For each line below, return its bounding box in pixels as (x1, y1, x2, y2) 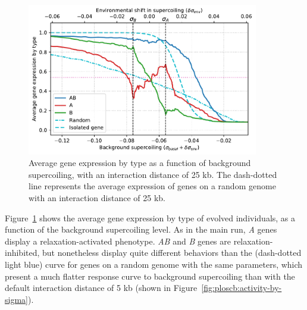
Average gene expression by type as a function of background (29, 156, 251, 169)
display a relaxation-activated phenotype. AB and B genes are (5, 234, 231, 247)
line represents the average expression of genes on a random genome (29, 180, 276, 192)
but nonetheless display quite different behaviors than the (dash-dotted (42, 246, 302, 259)
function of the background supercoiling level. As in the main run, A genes (5, 223, 277, 236)
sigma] (5, 293, 28, 305)
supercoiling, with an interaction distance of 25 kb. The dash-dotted (29, 168, 277, 180)
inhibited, (5, 246, 40, 259)
